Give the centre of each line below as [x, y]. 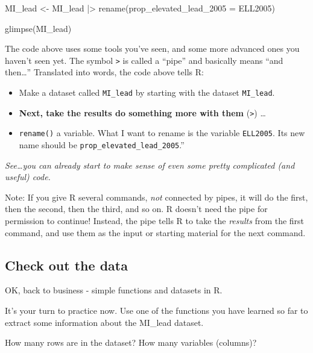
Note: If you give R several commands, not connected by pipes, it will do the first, [156, 197]
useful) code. [28, 177]
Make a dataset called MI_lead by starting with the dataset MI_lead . [147, 92]
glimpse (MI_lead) [38, 28]
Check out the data [66, 265]
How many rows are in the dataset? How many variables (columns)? [131, 342]
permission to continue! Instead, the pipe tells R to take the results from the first [155, 221]
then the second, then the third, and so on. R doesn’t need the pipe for [136, 209]
